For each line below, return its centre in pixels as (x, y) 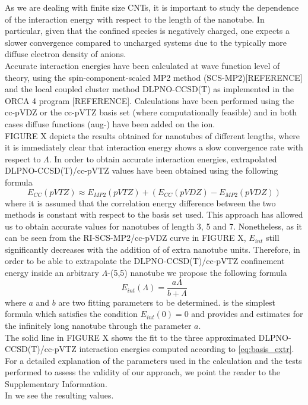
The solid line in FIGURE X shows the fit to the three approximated (130, 337)
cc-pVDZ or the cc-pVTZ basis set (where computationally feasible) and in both (151, 112)
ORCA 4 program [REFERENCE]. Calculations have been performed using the (150, 100)
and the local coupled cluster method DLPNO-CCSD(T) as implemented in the (150, 89)
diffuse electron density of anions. (66, 54)
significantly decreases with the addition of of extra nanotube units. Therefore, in (153, 249)
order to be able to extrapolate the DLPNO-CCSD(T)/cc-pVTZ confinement (145, 261)
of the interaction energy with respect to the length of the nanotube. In (135, 19)
